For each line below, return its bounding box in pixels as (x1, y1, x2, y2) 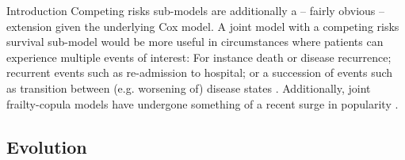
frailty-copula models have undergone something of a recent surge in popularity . (6, 95, 399, 112)
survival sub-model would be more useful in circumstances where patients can (6, 33, 384, 50)
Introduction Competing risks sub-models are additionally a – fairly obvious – (6, 2, 384, 18)
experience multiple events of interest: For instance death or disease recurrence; (6, 48, 392, 65)
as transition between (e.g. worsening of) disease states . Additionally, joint (6, 79, 371, 96)
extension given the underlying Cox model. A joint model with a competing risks (6, 17, 399, 34)
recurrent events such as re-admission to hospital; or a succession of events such (6, 64, 393, 81)
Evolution (6, 134, 87, 158)
